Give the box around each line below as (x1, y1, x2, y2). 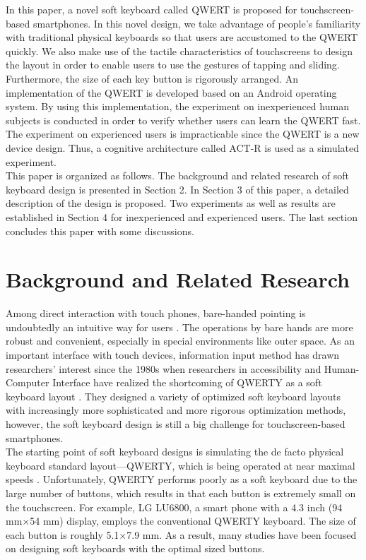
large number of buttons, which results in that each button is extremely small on (6, 485, 356, 500)
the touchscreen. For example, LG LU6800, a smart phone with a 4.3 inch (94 (6, 499, 343, 514)
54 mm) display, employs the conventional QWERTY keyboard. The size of (30, 513, 356, 528)
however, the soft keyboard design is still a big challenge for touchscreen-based (6, 416, 346, 431)
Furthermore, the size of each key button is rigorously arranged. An (6, 71, 299, 85)
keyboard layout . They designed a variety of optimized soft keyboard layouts (6, 388, 341, 403)
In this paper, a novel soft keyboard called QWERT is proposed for (6, 2, 297, 16)
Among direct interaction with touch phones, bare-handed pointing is (6, 306, 306, 321)
